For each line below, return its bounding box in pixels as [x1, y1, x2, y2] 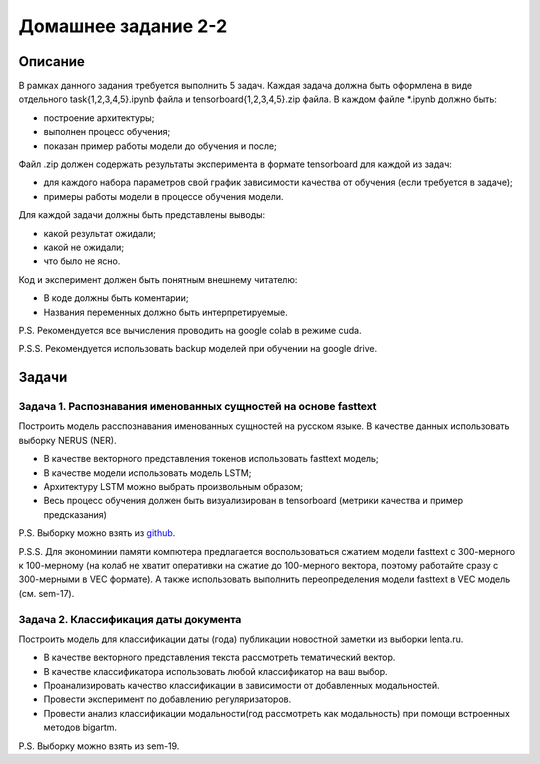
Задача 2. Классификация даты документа [18, 612, 242, 626]
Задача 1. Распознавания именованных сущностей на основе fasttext [18, 400, 377, 414]
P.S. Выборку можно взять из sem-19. [18, 740, 180, 752]
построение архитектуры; [43, 111, 155, 124]
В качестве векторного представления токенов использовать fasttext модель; [43, 453, 379, 465]
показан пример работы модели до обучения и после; [43, 140, 277, 152]
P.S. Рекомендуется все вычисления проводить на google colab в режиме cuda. [18, 324, 362, 336]
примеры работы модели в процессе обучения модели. [43, 190, 284, 202]
